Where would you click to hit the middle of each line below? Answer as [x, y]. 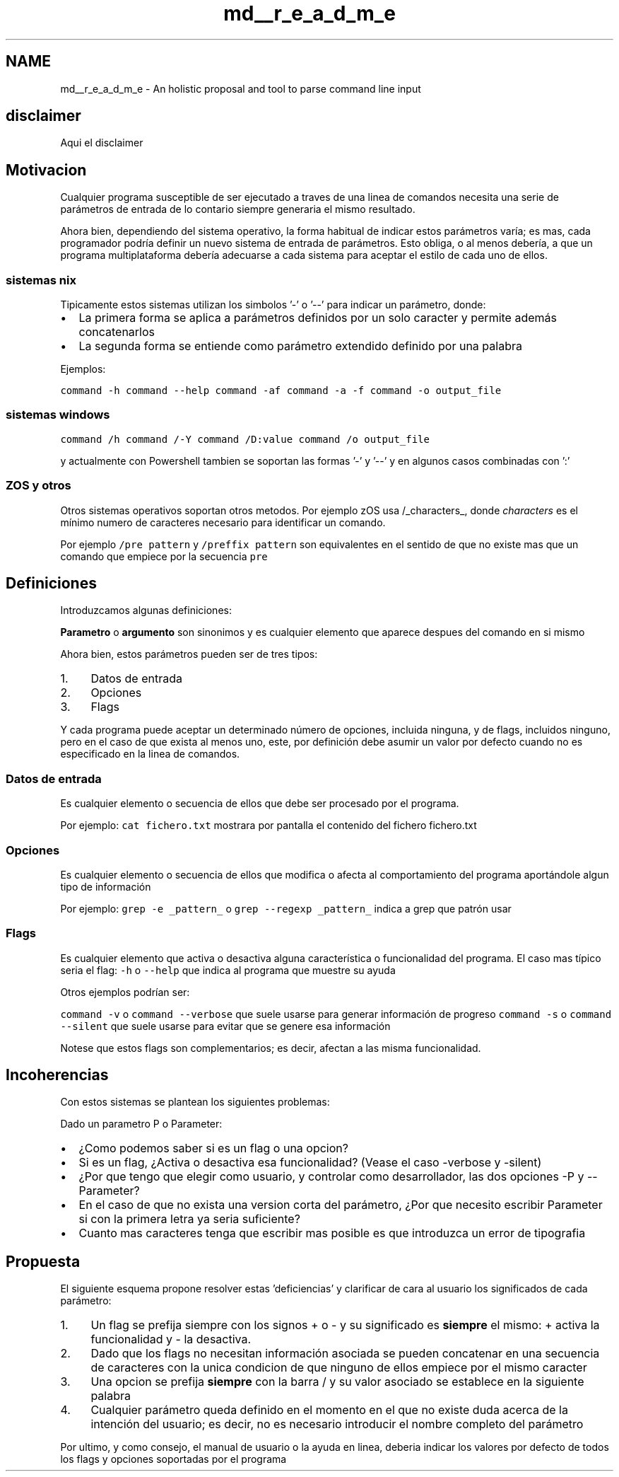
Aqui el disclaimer [102, 143]
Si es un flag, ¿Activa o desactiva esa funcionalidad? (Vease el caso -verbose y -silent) [310, 1163]
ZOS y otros [39, 486]
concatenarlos [117, 332]
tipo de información [106, 886]
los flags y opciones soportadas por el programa [173, 1459]
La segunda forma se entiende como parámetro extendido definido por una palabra [300, 346]
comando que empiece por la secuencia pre [164, 556]
